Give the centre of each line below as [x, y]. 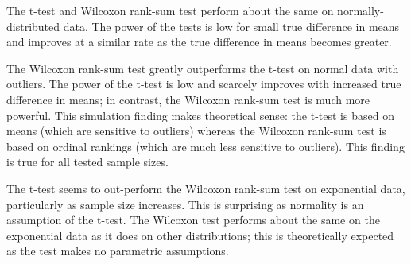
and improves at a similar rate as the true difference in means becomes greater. [199, 42]
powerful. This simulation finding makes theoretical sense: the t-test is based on [200, 115]
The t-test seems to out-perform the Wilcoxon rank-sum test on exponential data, [206, 188]
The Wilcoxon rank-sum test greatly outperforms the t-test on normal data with [203, 68]
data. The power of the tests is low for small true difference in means [231, 26]
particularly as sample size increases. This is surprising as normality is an [185, 204]
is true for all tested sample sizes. [87, 162]
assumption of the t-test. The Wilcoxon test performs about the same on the [193, 220]
